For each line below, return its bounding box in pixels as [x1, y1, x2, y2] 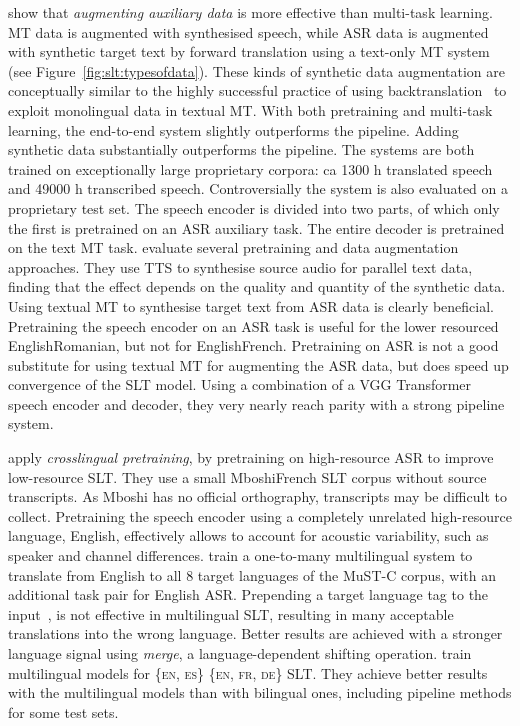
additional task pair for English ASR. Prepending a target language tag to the [8, 584, 489, 605]
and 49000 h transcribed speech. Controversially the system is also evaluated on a [8, 178, 508, 199]
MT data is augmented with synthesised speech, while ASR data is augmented [8, 21, 489, 42]
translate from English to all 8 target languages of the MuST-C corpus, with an [8, 564, 496, 585]
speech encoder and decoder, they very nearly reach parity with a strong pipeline [8, 393, 505, 414]
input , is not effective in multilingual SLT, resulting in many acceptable [8, 603, 454, 624]
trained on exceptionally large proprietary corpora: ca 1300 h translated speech [8, 158, 493, 179]
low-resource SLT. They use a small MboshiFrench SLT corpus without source [8, 466, 487, 487]
